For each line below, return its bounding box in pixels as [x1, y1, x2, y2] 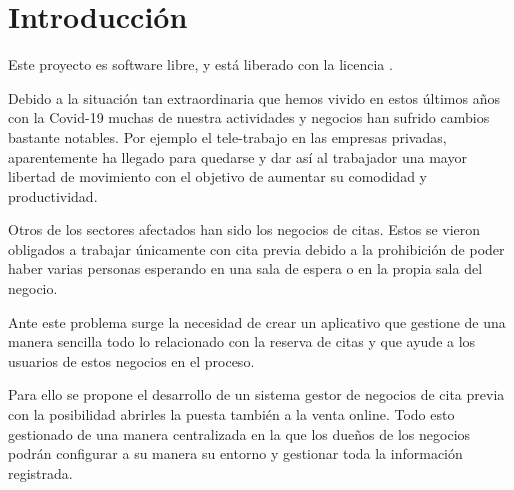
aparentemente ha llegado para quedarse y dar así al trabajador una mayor [8, 146, 467, 167]
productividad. [8, 185, 98, 206]
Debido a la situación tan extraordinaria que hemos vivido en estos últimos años [8, 87, 500, 108]
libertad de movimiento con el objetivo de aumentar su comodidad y [8, 166, 427, 187]
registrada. [8, 462, 73, 483]
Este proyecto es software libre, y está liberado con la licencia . [8, 54, 393, 75]
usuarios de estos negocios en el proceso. [8, 350, 255, 371]
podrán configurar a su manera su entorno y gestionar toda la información [8, 443, 463, 464]
